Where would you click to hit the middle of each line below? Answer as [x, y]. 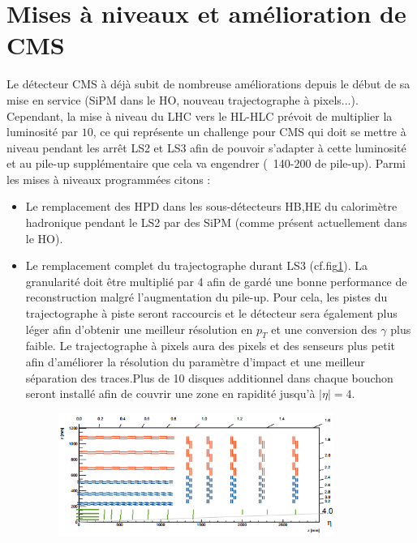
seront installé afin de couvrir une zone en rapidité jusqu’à [170, 393]
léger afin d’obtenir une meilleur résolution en [139, 329]
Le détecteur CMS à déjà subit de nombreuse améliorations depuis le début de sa [208, 84]
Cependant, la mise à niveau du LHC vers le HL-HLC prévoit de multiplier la [200, 115]
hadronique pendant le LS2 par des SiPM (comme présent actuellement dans [216, 222]
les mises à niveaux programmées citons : [109, 179]
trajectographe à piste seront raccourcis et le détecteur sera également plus [211, 313]
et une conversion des [324, 329]
